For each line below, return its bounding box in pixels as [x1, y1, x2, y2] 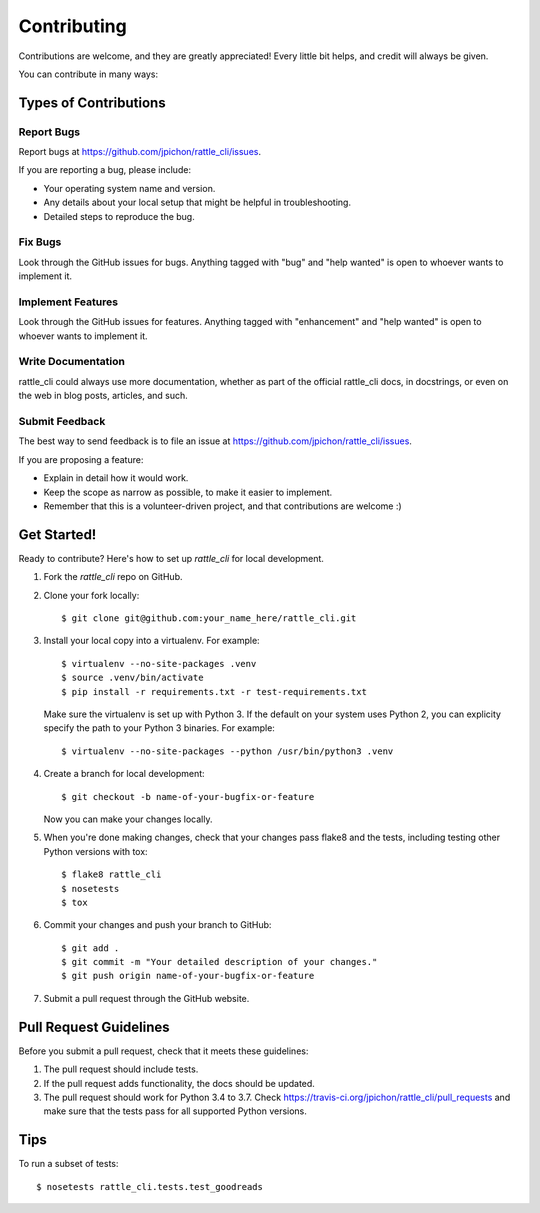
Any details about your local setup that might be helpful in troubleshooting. [43, 196, 352, 209]
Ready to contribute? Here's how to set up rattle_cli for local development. [18, 552, 325, 564]
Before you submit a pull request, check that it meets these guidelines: [18, 1045, 309, 1057]
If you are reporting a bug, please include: [18, 164, 192, 176]
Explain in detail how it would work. [43, 472, 189, 484]
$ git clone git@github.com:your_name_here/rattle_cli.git [61, 613, 357, 624]
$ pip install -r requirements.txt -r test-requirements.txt [61, 686, 367, 697]
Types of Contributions [18, 94, 166, 111]
